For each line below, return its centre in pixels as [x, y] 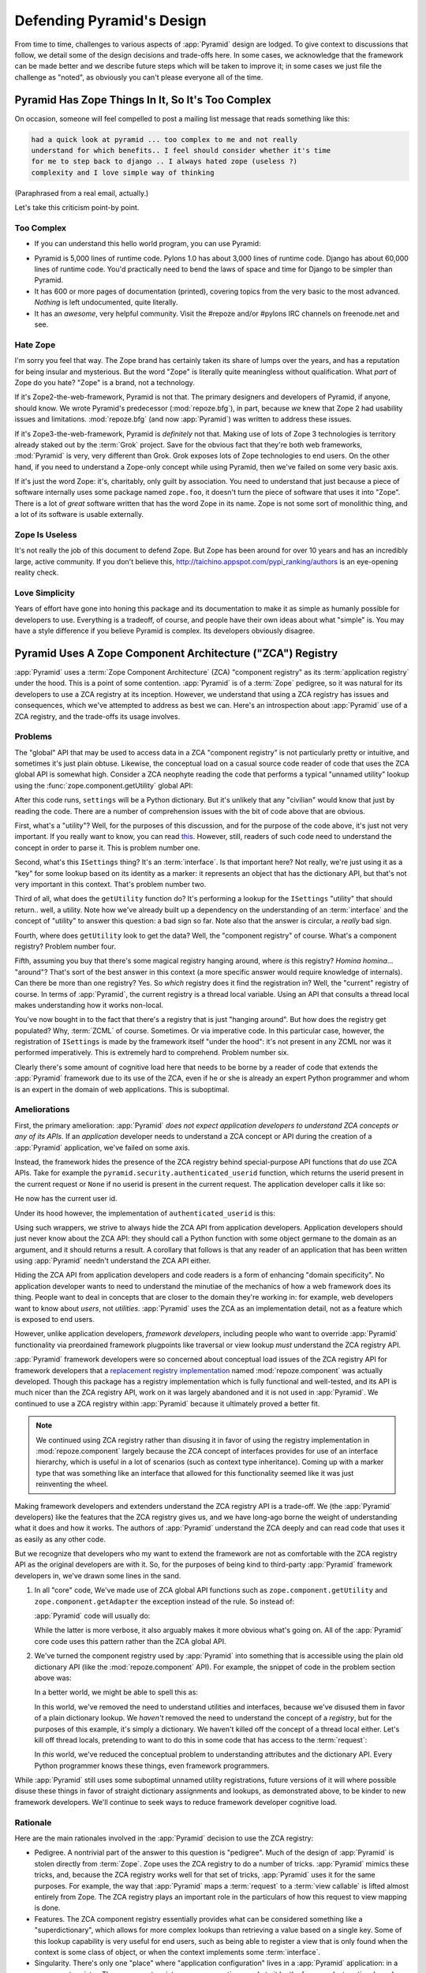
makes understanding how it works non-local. [89, 1005]
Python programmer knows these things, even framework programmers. [152, 1765]
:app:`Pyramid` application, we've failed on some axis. [103, 1147]
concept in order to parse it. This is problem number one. [107, 848]
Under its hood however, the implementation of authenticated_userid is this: [145, 1213]
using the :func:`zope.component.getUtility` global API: [104, 785]
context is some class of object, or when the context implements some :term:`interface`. [177, 1952]
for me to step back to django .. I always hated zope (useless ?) [164, 161]
